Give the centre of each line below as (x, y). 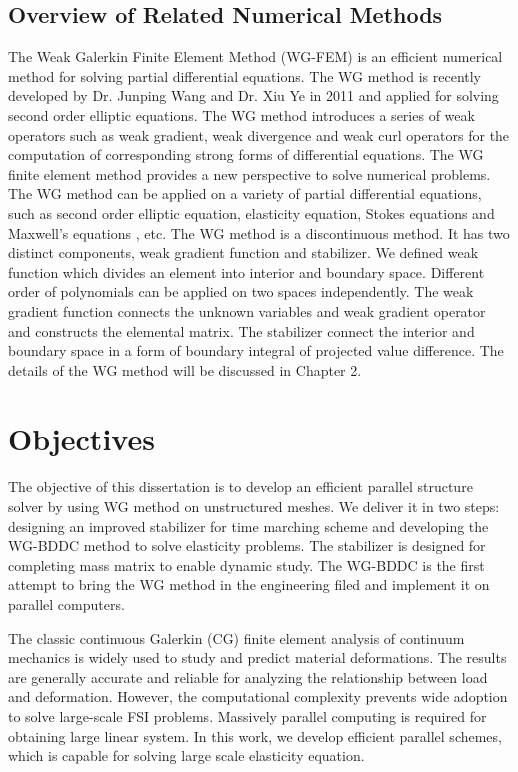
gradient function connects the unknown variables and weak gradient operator (247, 310)
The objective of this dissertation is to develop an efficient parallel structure (240, 486)
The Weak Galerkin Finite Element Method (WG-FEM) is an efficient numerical (255, 56)
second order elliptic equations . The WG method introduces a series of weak (241, 114)
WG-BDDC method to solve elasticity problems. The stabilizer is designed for (247, 545)
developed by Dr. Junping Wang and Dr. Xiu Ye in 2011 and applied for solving (253, 95)
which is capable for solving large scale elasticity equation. (186, 755)
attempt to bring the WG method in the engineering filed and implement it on (249, 584)
